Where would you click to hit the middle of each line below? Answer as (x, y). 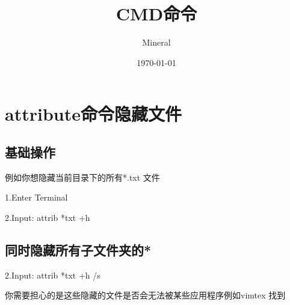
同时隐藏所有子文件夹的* (78, 249)
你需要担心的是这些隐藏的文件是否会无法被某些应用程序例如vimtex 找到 (145, 295)
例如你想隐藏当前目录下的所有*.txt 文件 (82, 177)
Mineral (156, 42)
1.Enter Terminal (36, 197)
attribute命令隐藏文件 (93, 114)
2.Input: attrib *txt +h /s (53, 275)
